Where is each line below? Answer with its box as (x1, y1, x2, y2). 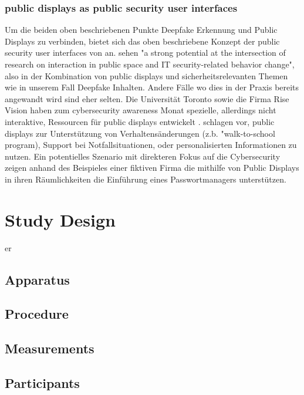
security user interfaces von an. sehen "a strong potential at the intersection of (5, 46, 286, 59)
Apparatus (5, 270, 70, 288)
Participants (5, 373, 80, 391)
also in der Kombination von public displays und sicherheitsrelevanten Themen (5, 69, 288, 82)
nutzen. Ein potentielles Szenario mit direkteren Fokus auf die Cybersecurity (5, 150, 281, 162)
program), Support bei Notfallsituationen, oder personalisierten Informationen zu (5, 139, 297, 151)
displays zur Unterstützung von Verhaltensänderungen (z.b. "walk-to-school (5, 127, 275, 139)
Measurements (5, 339, 94, 357)
